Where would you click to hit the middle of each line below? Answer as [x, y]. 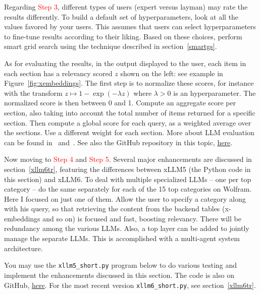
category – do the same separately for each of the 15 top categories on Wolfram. [128, 189]
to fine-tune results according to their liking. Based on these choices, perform [123, 36]
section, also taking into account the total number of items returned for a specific [130, 112]
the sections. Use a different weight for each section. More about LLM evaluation [129, 132]
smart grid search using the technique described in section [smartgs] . [111, 46]
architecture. [23, 248]
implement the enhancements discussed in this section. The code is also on [119, 275]
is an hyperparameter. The [215, 93]
